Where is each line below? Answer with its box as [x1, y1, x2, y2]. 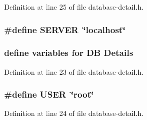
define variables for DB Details [4, 46, 133, 59]
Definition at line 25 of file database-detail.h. [4, 2, 144, 12]
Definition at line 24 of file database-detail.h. [4, 108, 144, 118]
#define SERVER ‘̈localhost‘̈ [4, 23, 126, 36]
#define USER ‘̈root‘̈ [4, 88, 94, 101]
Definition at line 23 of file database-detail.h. [4, 66, 144, 77]
